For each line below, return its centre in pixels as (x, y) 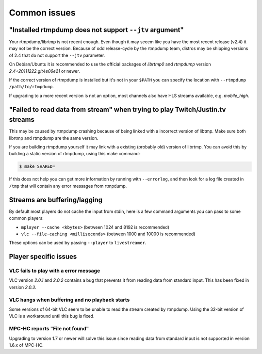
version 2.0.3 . (23, 287)
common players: (26, 218)
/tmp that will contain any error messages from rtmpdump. (68, 186)
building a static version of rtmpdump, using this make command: (74, 154)
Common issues (42, 13)
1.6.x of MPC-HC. (26, 345)
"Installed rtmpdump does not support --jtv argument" (96, 30)
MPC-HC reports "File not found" (49, 329)
